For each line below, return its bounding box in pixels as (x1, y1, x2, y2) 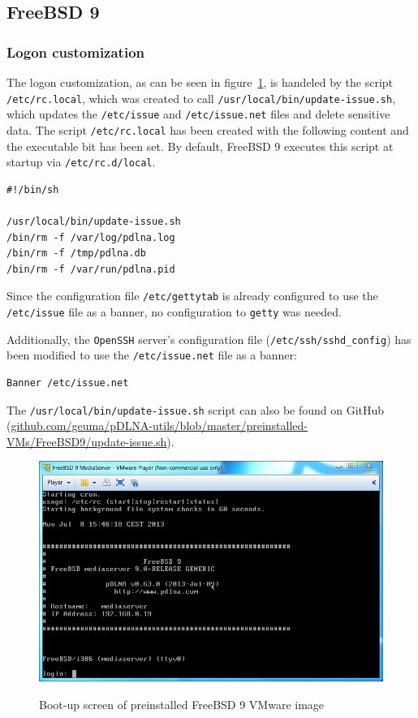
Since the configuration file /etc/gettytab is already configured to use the (6, 287, 378, 304)
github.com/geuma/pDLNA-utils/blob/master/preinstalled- (11, 417, 308, 434)
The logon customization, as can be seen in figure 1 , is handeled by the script (6, 74, 394, 90)
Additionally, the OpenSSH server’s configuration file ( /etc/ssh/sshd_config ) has (6, 330, 412, 347)
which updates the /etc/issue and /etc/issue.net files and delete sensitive (6, 105, 390, 123)
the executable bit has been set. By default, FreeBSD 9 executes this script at (6, 137, 394, 154)
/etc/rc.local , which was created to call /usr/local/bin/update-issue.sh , (6, 89, 396, 106)
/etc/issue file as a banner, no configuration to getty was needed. (6, 303, 342, 320)
